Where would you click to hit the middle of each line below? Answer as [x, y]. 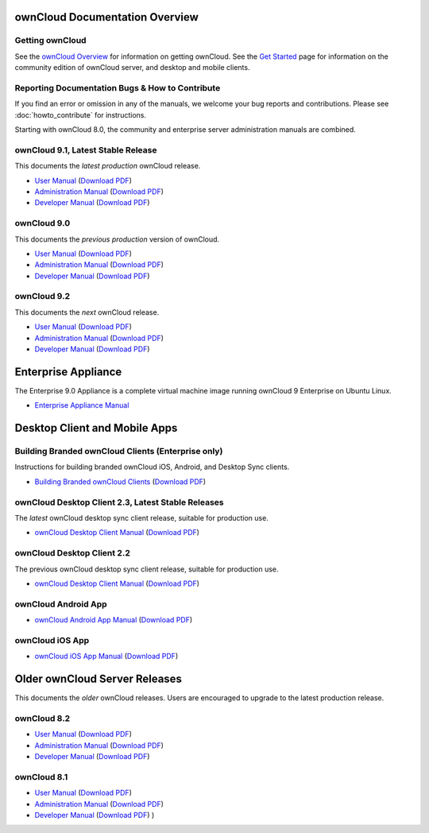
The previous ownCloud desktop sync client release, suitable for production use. [147, 569]
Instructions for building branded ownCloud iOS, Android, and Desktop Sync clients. [152, 467]
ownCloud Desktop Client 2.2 [72, 553]
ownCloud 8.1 [41, 777]
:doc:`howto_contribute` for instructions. [81, 114]
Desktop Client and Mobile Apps [96, 428]
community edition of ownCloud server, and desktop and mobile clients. [132, 68]
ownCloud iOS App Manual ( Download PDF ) [106, 657]
